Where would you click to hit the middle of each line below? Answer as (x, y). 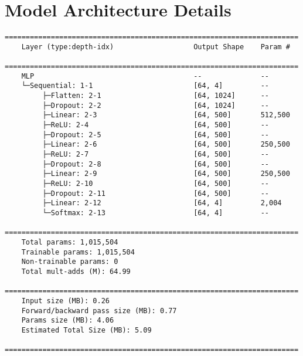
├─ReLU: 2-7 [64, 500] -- (156, 154)
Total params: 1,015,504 (70, 242)
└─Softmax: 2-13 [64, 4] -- (156, 213)
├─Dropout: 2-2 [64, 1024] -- (156, 105)
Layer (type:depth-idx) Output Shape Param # (156, 47)
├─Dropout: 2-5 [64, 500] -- (156, 135)
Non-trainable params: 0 (70, 262)
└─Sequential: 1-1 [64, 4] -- (145, 86)
